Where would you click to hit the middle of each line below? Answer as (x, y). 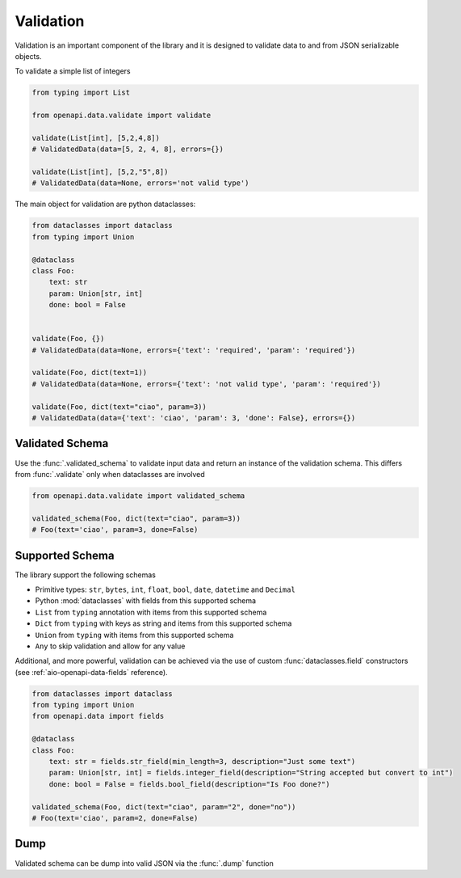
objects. (28, 56)
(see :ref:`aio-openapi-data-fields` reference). (92, 672)
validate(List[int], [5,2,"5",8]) (100, 172)
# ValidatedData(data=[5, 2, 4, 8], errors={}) (128, 149)
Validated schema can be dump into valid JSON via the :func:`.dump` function (144, 863)
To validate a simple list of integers (73, 71)
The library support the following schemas (86, 575)
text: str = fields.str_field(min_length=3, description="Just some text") (202, 762)
